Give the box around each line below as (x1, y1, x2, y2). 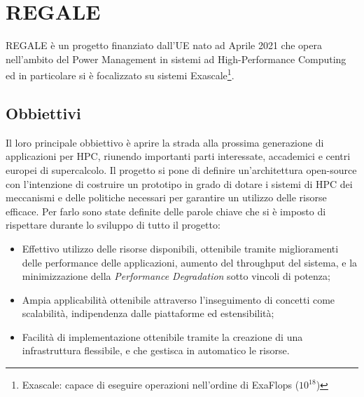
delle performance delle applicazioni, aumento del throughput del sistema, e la (22, 255, 358, 269)
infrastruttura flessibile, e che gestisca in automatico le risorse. (22, 343, 290, 358)
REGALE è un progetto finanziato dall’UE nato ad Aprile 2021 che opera (6, 38, 322, 53)
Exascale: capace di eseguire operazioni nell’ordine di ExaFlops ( (22, 377, 300, 392)
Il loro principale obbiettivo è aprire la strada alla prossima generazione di (6, 135, 324, 149)
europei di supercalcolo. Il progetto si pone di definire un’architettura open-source (6, 162, 357, 177)
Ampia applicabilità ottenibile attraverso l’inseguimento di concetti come (22, 292, 335, 307)
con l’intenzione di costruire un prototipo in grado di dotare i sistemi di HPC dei (6, 176, 353, 191)
